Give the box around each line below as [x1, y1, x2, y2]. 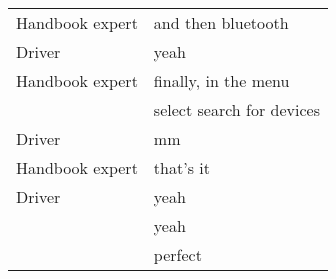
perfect [153, 243, 202, 266]
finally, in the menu [153, 69, 290, 92]
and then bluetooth [153, 11, 289, 34]
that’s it [153, 156, 210, 179]
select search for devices [153, 98, 320, 121]
